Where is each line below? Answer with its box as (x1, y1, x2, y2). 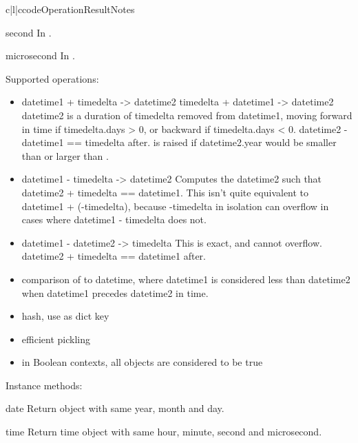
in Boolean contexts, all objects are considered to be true (21, 355, 263, 369)
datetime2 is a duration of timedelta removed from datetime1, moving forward (21, 107, 352, 122)
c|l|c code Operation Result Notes (6, 2, 135, 16)
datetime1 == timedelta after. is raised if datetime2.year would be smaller (21, 135, 337, 150)
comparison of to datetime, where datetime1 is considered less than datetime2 (21, 271, 350, 286)
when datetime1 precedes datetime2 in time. (21, 285, 209, 300)
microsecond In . (6, 48, 75, 63)
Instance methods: (6, 378, 83, 392)
